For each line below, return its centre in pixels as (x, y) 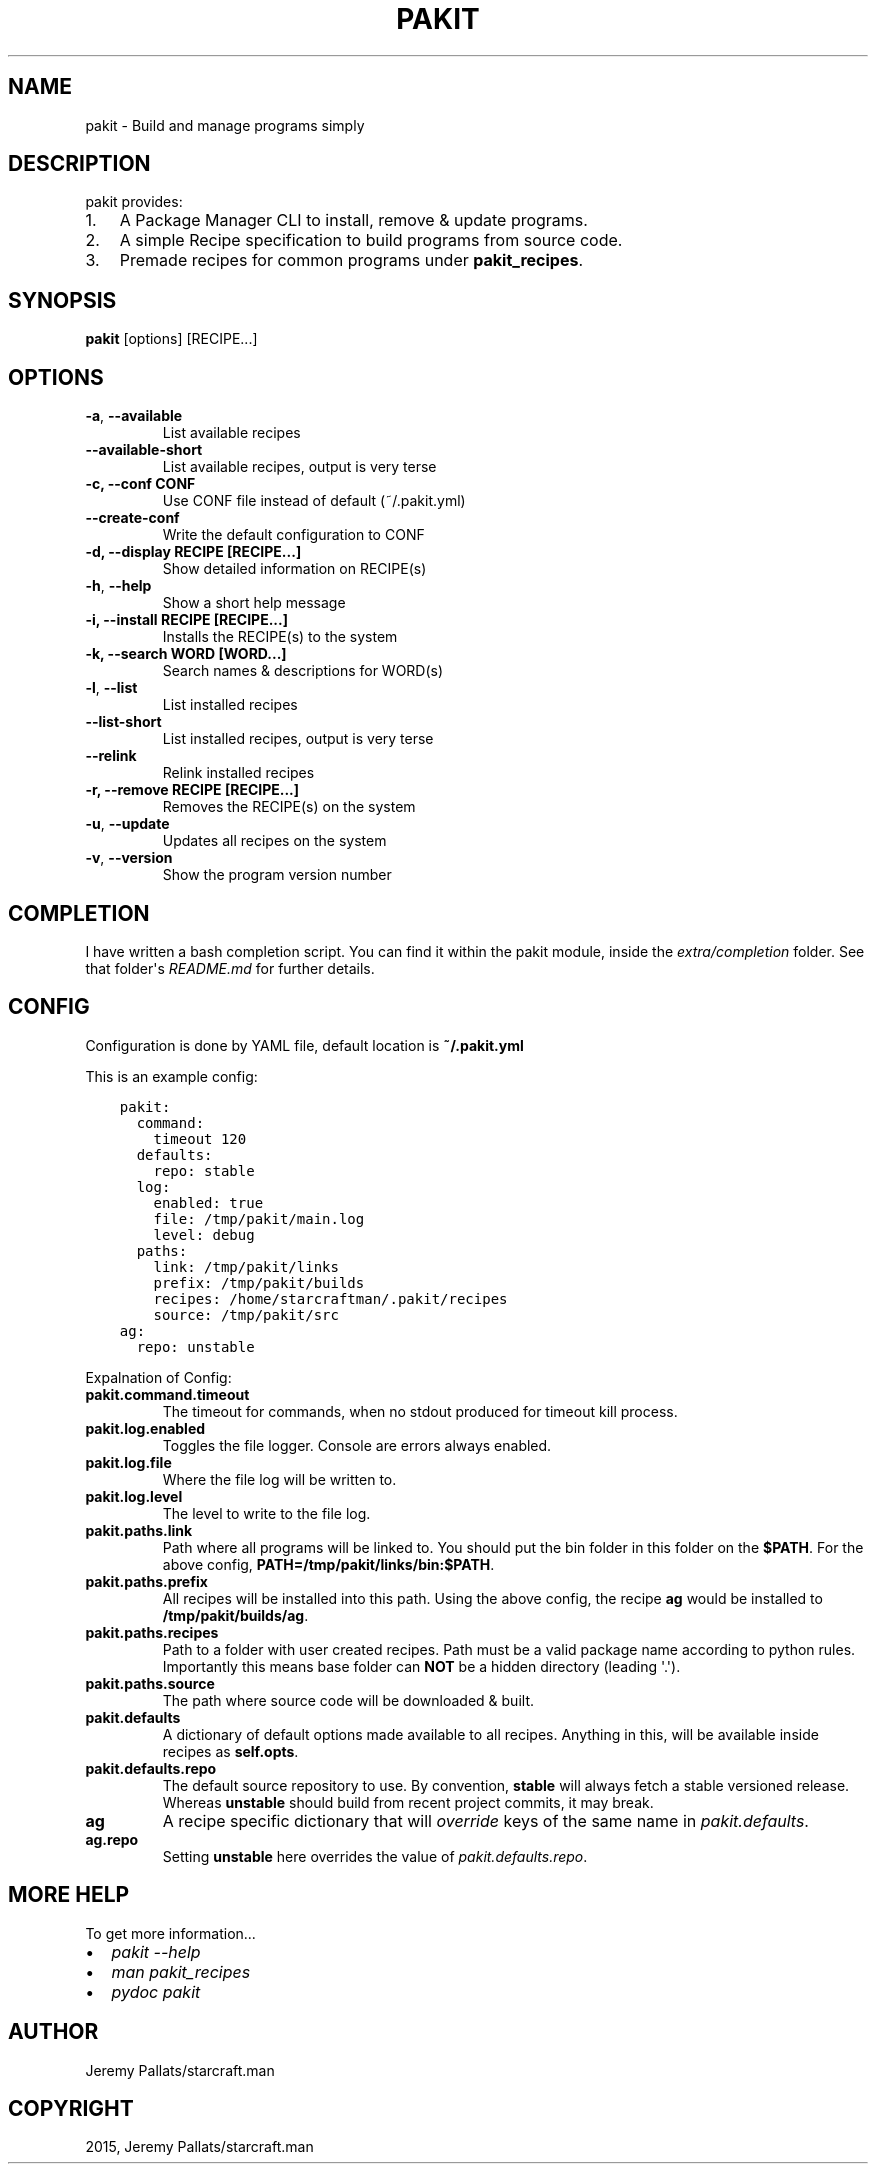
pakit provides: (134, 202)
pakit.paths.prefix (146, 1581)
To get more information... (170, 1933)
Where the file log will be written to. (279, 1479)
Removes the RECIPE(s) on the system (289, 807)
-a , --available (134, 416)
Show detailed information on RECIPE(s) (294, 569)
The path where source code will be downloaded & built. (348, 1700)
